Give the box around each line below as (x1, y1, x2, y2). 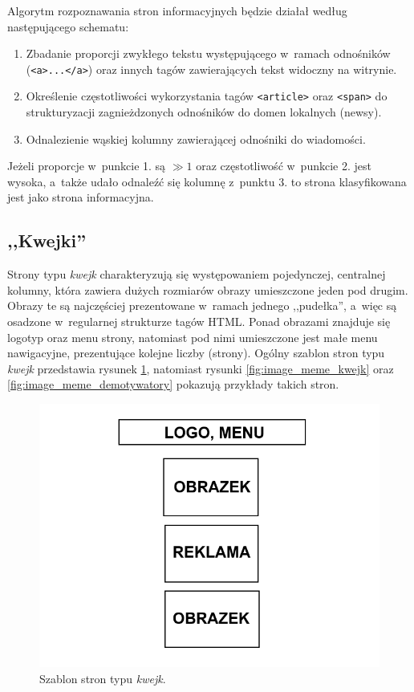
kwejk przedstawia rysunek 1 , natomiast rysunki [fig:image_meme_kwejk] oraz (7, 360, 394, 377)
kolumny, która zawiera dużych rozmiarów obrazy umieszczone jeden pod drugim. (7, 281, 408, 298)
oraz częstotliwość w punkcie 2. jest (196, 157, 371, 174)
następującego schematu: (7, 18, 129, 35)
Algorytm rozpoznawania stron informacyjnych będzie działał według (7, 2, 347, 18)
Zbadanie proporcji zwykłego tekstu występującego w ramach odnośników (26, 45, 391, 62)
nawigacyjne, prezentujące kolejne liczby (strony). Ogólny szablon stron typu (7, 344, 385, 361)
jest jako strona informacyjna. (7, 189, 154, 206)
